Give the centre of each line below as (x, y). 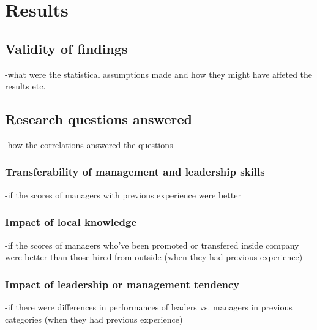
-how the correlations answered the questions (89, 144)
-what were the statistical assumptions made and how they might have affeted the (159, 74)
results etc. (25, 86)
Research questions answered (99, 119)
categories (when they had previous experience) (94, 319)
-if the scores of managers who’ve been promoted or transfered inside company (152, 245)
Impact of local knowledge (71, 222)
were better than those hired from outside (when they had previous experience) (154, 257)
